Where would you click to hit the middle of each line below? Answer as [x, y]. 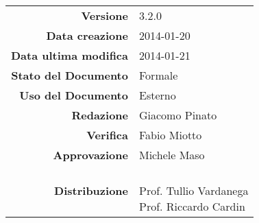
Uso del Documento [74, 95]
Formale [158, 75]
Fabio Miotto [170, 135]
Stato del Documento [70, 75]
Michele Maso [172, 155]
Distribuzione [91, 190]
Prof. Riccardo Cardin [192, 206]
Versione [104, 15]
